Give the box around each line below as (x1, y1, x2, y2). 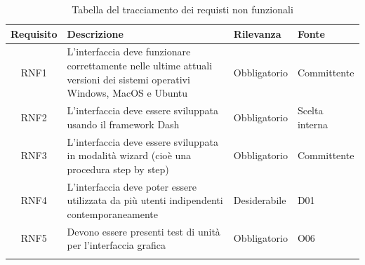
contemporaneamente (67, 206, 159, 221)
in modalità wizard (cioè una (67, 148, 192, 163)
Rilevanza (233, 26, 281, 41)
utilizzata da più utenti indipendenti (67, 193, 223, 208)
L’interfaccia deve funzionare (67, 44, 191, 59)
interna (297, 116, 328, 131)
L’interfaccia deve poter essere (67, 179, 197, 193)
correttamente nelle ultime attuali (67, 58, 213, 73)
